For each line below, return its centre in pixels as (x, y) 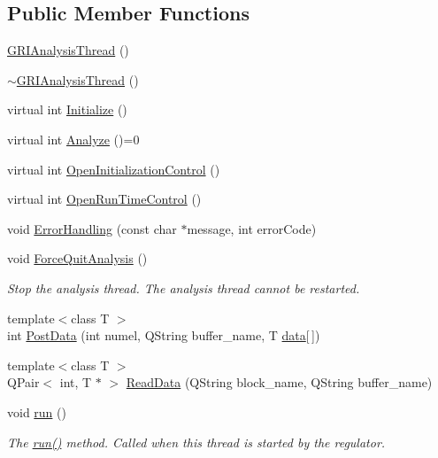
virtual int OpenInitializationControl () (114, 169)
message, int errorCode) (252, 228)
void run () (37, 411)
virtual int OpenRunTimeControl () (104, 199)
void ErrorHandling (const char (92, 228)
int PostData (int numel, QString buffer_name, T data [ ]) (164, 335)
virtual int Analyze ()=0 (73, 139)
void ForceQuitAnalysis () (77, 258)
